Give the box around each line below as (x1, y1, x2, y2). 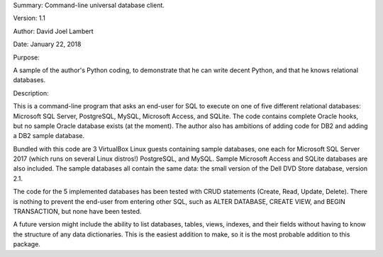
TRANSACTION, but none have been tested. (13, 207, 142, 216)
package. (13, 240, 40, 249)
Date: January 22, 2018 (13, 40, 82, 49)
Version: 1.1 (13, 14, 46, 23)
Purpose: (13, 53, 40, 62)
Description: (13, 88, 49, 97)
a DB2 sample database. (13, 132, 85, 140)
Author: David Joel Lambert (13, 27, 94, 35)
